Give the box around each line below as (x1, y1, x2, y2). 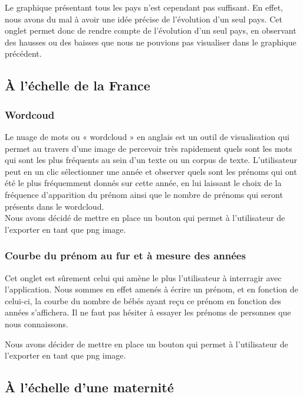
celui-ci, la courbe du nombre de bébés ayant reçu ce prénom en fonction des (5, 294, 281, 307)
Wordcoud (5, 107, 55, 122)
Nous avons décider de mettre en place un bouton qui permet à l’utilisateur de (5, 337, 288, 350)
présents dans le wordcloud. (5, 200, 104, 212)
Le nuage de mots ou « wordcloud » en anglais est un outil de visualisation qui (5, 130, 289, 142)
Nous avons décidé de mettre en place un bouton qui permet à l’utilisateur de (5, 211, 285, 224)
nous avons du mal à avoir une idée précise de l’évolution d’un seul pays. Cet (5, 12, 283, 25)
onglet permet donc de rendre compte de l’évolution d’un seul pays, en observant (5, 24, 297, 37)
